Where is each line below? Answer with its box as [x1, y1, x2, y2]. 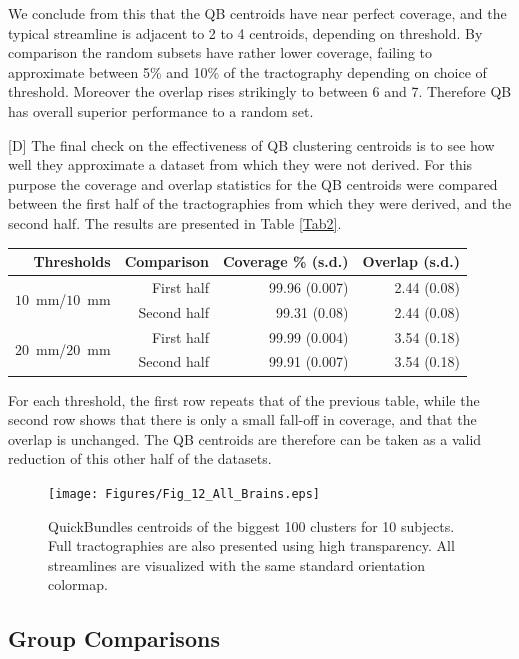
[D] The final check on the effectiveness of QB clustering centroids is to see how [8, 134, 495, 155]
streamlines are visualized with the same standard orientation [48, 554, 425, 575]
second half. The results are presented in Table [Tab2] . [8, 212, 342, 233]
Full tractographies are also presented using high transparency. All [48, 535, 455, 556]
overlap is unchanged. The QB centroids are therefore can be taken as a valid [8, 428, 482, 449]
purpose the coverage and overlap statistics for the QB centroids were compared [8, 173, 498, 194]
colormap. [48, 574, 108, 595]
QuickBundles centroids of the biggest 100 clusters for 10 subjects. [48, 515, 455, 536]
